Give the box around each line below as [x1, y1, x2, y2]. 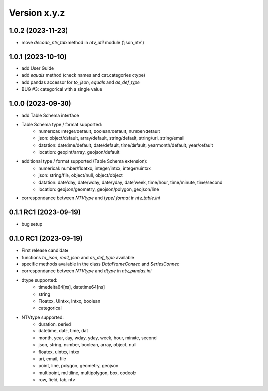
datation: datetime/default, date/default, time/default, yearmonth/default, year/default [38, 142, 213, 148]
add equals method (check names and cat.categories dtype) [21, 72, 146, 78]
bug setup [21, 221, 43, 227]
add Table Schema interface [21, 112, 79, 119]
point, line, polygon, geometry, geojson [38, 363, 119, 369]
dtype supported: [21, 277, 58, 283]
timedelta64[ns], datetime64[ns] [38, 284, 105, 290]
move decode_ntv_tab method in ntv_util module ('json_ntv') [21, 40, 145, 46]
